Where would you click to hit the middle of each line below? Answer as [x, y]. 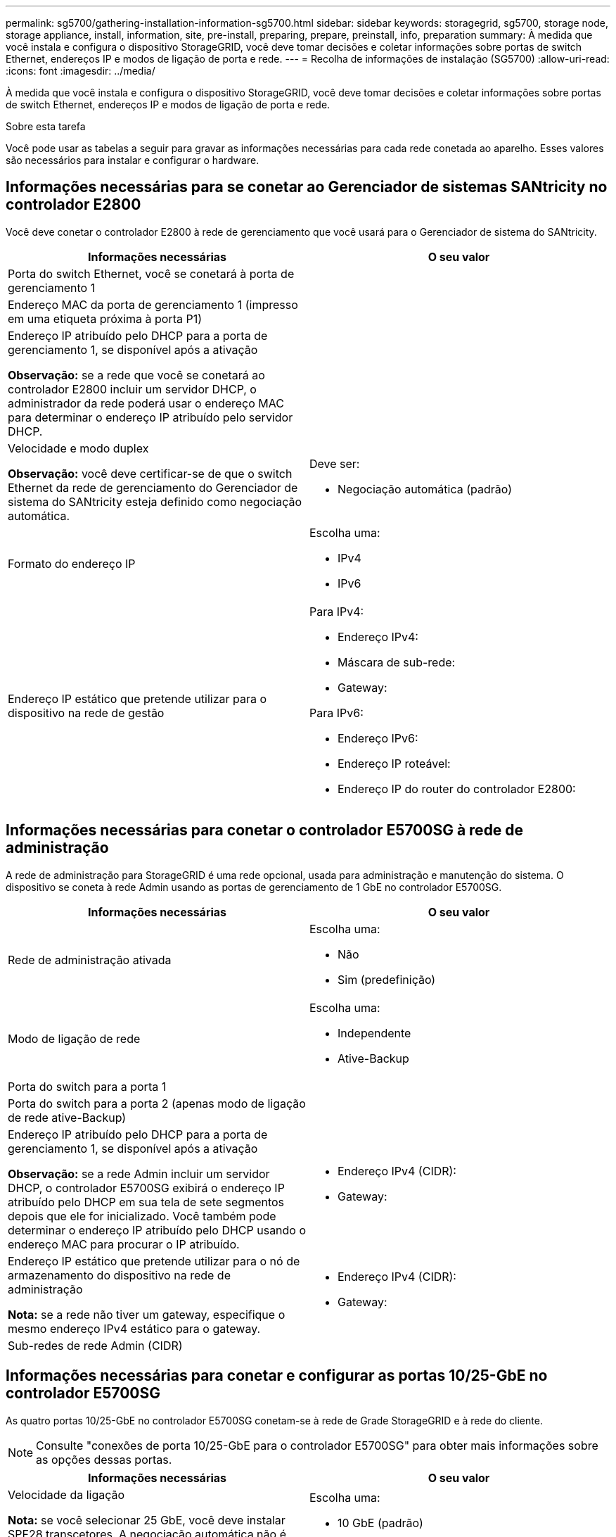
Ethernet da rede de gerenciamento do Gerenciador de [153, 487]
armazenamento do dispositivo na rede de [119, 1275]
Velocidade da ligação [66, 1494]
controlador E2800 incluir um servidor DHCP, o [132, 389]
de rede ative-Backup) [67, 1117]
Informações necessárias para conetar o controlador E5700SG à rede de [265, 830]
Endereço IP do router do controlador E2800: [457, 789]
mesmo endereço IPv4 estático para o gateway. [134, 1328]
